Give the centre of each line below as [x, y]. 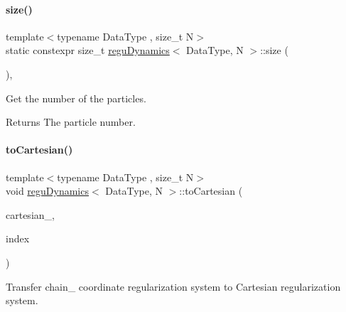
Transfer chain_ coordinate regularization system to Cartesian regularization [173, 286]
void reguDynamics [47, 191]
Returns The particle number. [71, 122]
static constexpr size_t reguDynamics [88, 50]
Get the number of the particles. [76, 98]
